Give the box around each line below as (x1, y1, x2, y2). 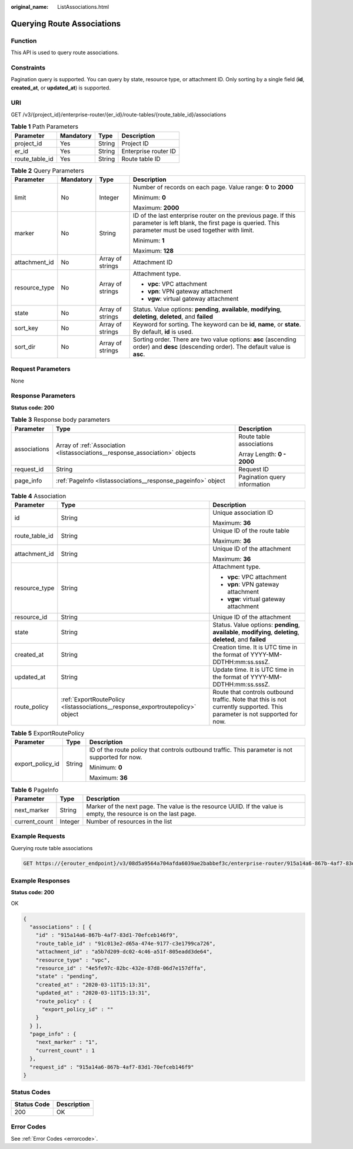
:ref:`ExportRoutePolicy (61, 695, 125, 703)
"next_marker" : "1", (35, 1039, 98, 1045)
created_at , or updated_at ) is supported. (11, 84, 111, 91)
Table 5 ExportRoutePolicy (11, 730, 85, 738)
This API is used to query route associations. (11, 49, 119, 56)
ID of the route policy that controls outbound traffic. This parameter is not (89, 746, 292, 754)
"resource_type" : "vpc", (35, 957, 111, 963)
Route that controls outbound (212, 688, 294, 696)
